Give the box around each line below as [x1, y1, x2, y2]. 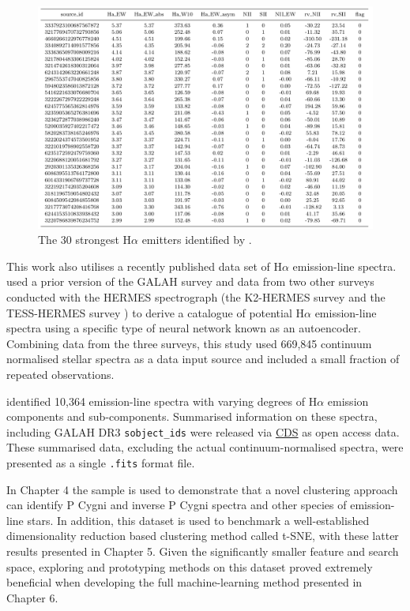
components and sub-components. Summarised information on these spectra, [6, 408, 378, 425]
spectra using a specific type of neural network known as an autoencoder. [6, 320, 361, 336]
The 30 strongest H [38, 231, 132, 248]
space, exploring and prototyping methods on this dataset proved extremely [6, 558, 373, 575]
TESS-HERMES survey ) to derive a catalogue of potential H [6, 304, 305, 320]
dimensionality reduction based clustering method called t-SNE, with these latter [6, 527, 399, 544]
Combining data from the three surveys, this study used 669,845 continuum [6, 335, 372, 351]
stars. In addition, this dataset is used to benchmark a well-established [27, 512, 370, 528]
